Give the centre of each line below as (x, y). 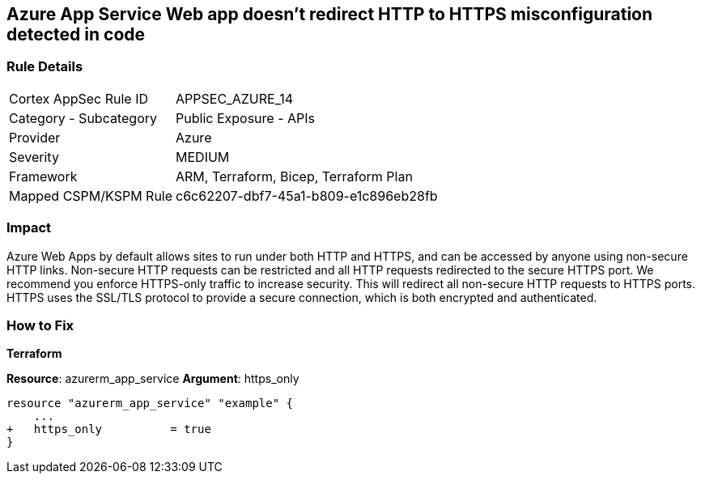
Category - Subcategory (83, 118)
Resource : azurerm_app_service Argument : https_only (153, 379)
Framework (43, 176)
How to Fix (40, 325)
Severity (34, 157)
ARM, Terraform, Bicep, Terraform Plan (294, 176)
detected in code (76, 34)
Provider (35, 137)
